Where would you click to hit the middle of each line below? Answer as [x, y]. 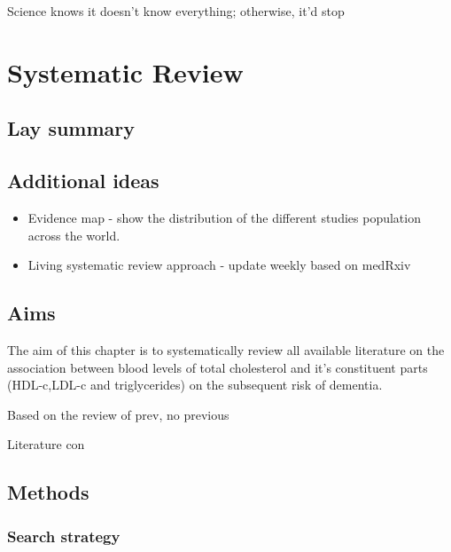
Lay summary [71, 128]
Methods [48, 492]
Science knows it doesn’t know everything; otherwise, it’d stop [176, 11]
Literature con [46, 444]
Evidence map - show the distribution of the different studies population [224, 217]
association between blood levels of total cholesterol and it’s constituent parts [218, 367]
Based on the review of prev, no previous [118, 414]
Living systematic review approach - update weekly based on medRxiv [219, 265]
